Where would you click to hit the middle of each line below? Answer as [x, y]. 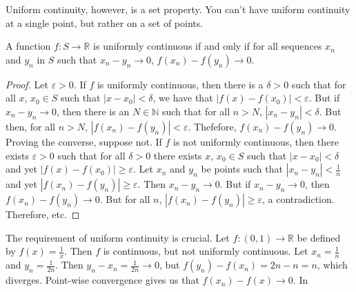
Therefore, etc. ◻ [43, 214]
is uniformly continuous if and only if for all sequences [208, 46]
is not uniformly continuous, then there [256, 141]
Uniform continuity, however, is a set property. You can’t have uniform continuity [178, 9]
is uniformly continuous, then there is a [180, 84]
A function [28, 46]
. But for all [125, 199]
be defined [319, 237]
